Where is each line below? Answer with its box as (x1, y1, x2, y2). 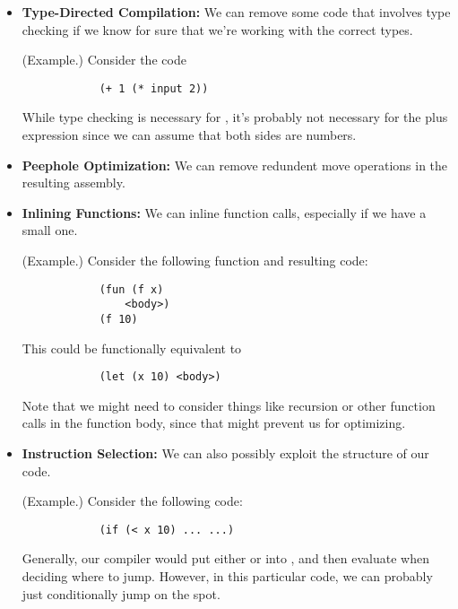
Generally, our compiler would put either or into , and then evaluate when (22, 549, 429, 568)
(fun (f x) (99, 283, 164, 296)
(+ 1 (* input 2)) (99, 82, 209, 95)
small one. (22, 221, 78, 239)
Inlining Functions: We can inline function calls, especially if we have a (22, 203, 427, 222)
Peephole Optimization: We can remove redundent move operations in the (22, 155, 448, 174)
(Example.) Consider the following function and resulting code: (22, 251, 368, 269)
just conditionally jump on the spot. (22, 584, 220, 603)
